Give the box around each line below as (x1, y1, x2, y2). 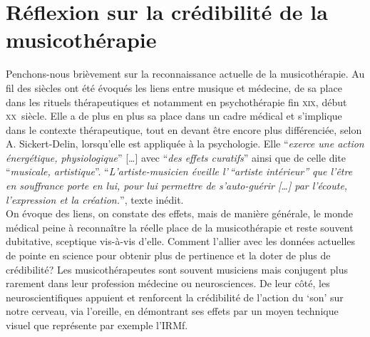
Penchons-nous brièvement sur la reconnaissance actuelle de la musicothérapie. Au (6, 66, 365, 81)
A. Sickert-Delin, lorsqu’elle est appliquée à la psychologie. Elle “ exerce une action (6, 136, 364, 151)
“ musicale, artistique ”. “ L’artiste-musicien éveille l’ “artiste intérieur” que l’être (6, 164, 353, 179)
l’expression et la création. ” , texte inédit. (6, 192, 184, 207)
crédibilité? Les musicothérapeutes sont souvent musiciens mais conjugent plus (6, 261, 349, 276)
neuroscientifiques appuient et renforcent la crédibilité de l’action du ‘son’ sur (6, 289, 344, 304)
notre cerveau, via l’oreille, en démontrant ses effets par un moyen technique (6, 304, 339, 318)
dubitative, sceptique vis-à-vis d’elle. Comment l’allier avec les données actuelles (6, 234, 356, 249)
